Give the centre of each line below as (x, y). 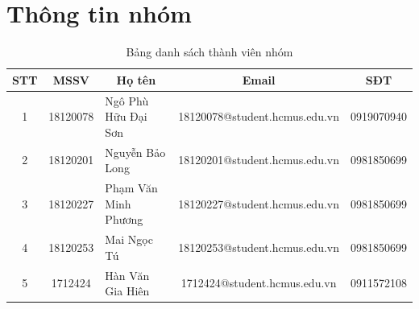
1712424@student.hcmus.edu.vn (259, 283)
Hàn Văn (127, 275)
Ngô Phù (127, 100)
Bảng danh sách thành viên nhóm (209, 52)
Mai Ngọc (129, 239)
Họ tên (136, 79)
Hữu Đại (126, 116)
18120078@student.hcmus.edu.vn (259, 116)
